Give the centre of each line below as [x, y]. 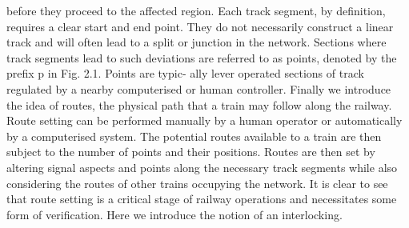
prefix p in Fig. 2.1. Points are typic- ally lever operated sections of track [185, 73]
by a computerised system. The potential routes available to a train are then [194, 136]
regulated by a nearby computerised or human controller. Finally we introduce [199, 88]
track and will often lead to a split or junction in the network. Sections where [196, 42]
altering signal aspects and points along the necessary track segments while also [202, 167]
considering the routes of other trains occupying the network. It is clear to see [197, 183]
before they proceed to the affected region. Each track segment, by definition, [196, 10]
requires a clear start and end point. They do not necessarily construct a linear [200, 26]
